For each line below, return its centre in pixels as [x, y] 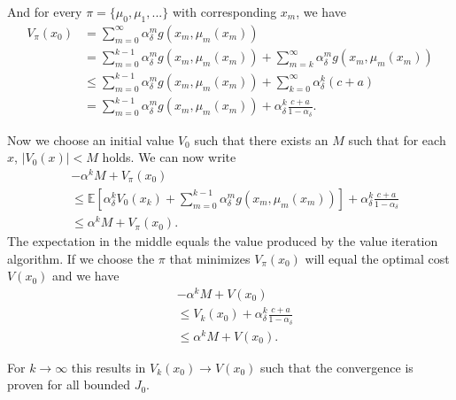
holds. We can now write [169, 157]
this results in [108, 367]
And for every [45, 12]
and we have [86, 276]
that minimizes [210, 258]
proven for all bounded [69, 385]
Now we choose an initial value [91, 139]
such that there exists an [261, 139]
